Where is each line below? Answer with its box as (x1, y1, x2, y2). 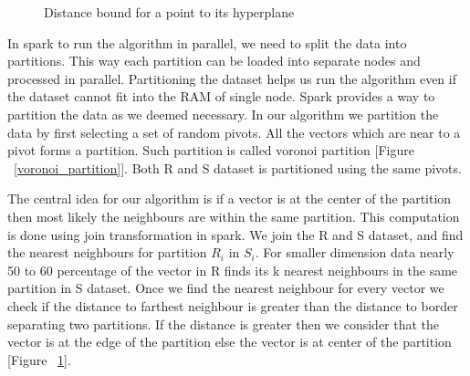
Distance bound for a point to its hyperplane (44, 3, 295, 21)
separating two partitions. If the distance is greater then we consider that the (7, 314, 440, 333)
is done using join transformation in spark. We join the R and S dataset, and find (7, 225, 464, 244)
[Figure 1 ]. (7, 350, 71, 369)
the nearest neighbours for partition (7, 243, 207, 262)
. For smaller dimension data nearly (255, 243, 454, 262)
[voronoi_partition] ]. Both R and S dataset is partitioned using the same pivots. (14, 158, 462, 177)
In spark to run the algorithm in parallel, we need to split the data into (7, 33, 407, 52)
